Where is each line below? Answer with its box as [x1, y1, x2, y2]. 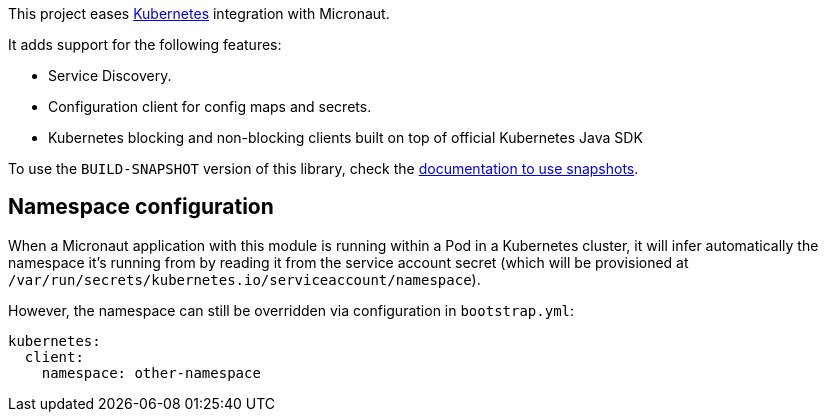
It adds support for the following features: [8, 36, 282, 53]
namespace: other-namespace [41, 364, 261, 381]
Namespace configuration [8, 194, 274, 220]
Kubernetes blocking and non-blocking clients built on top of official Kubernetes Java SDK [48, 129, 643, 146]
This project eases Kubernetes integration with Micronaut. [8, 5, 390, 22]
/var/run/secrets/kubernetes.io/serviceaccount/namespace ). [8, 270, 481, 288]
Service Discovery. [48, 67, 172, 84]
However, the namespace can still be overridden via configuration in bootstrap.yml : [8, 301, 575, 319]
